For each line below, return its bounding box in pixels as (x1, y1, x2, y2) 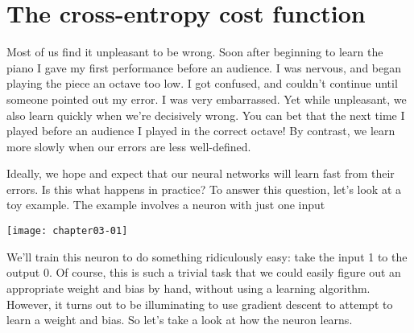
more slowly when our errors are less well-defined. (6, 138, 251, 154)
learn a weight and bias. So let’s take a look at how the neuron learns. (6, 311, 353, 328)
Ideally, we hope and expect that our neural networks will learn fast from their (6, 165, 395, 182)
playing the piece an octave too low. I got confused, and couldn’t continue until (6, 75, 398, 92)
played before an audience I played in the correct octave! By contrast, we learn (6, 122, 395, 139)
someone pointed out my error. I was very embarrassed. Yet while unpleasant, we (6, 90, 407, 107)
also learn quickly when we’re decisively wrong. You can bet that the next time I (6, 106, 405, 123)
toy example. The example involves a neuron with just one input (6, 196, 325, 213)
